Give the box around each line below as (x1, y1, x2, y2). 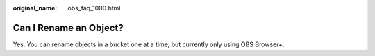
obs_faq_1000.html (67, 4, 121, 12)
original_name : (12, 4, 58, 12)
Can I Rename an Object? (12, 21, 124, 34)
